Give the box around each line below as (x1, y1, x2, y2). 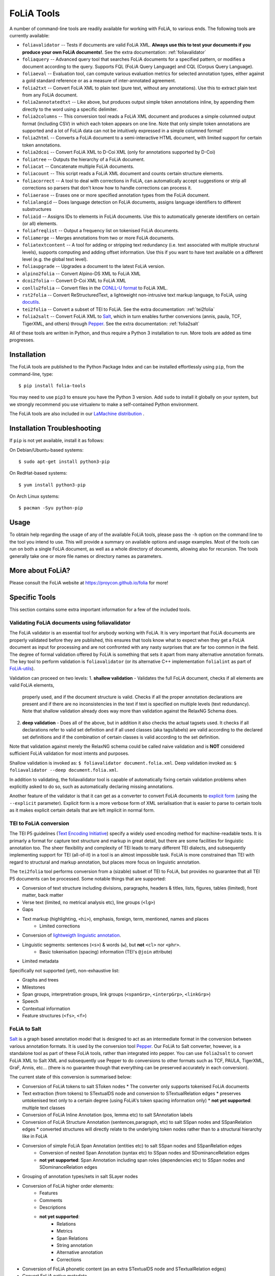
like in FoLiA (22, 1133, 48, 1139)
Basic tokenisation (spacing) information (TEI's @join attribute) (39, 949, 173, 955)
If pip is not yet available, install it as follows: (9, 437, 104, 444)
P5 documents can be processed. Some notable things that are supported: (9, 875, 166, 881)
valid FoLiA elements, (9, 682, 54, 689)
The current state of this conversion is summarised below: (9, 1074, 132, 1080)
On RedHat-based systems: (9, 470, 68, 476)
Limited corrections (39, 923, 80, 929)
